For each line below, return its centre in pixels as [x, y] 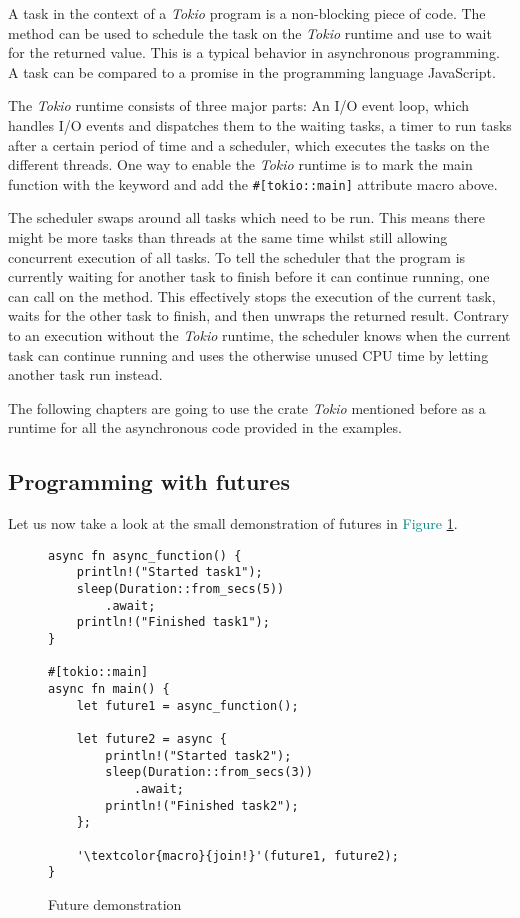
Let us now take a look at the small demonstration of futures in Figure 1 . [233, 523]
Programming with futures [149, 481]
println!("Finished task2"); [202, 805]
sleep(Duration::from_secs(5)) [180, 589]
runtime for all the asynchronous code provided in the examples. [205, 427]
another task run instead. [85, 374]
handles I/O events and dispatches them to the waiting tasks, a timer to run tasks [260, 124]
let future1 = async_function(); [187, 705]
